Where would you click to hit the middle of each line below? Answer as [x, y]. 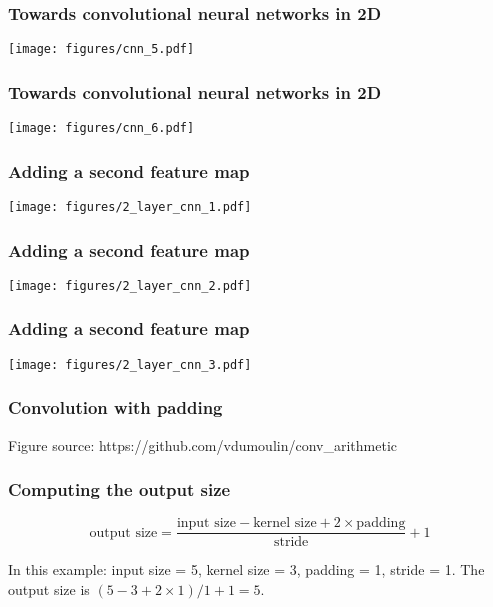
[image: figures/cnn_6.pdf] [101, 128]
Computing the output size [119, 489]
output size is [49, 589]
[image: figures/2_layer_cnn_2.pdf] [130, 285]
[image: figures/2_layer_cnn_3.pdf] [130, 364]
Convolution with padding [115, 407]
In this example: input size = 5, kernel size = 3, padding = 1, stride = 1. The [246, 569]
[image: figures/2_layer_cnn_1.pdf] [130, 206]
